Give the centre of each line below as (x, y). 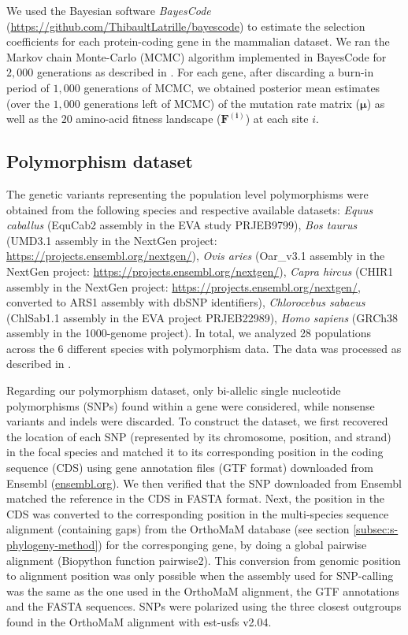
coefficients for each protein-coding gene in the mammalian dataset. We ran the (198, 41)
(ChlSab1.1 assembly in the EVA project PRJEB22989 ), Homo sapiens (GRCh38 (202, 317)
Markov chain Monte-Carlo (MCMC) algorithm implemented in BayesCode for (197, 56)
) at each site (277, 119)
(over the (28, 103)
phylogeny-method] (52, 545)
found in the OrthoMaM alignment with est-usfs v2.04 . (139, 621)
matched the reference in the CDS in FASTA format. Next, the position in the (196, 498)
